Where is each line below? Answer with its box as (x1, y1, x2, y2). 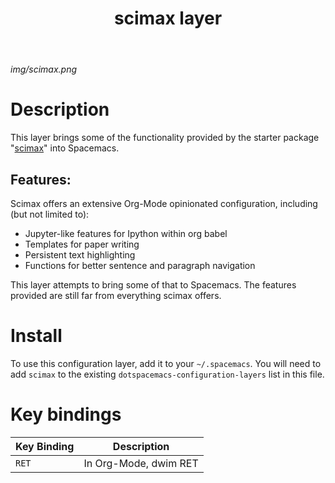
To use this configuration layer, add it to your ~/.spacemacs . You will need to (10, 357, 322, 369)
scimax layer (113, 7, 223, 30)
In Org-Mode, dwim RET (83, 456, 199, 470)
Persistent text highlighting (24, 248, 136, 261)
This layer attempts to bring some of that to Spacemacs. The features (10, 278, 297, 291)
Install (10, 325, 63, 347)
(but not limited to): (10, 208, 90, 220)
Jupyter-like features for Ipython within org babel (24, 227, 228, 239)
